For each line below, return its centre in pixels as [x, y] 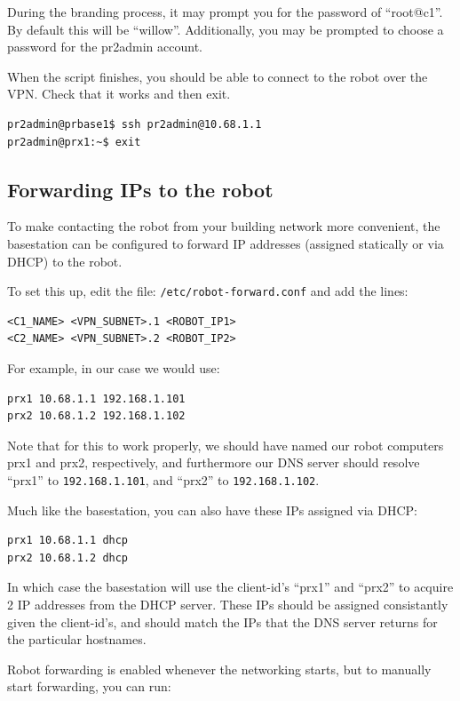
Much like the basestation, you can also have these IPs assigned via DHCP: [212, 510]
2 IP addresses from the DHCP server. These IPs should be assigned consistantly [228, 604]
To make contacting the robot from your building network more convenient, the [224, 226]
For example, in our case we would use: [114, 367]
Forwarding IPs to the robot [140, 189]
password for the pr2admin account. [105, 47]
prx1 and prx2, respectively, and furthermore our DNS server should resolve [214, 462]
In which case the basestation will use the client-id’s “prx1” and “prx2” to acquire [230, 587]
